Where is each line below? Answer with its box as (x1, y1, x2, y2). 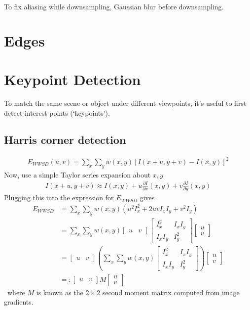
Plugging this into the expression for (4, 192, 114, 203)
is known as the (36, 287, 83, 297)
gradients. (4, 297, 34, 307)
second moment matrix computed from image (102, 287, 240, 297)
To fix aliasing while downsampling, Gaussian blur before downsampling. (4, 1, 224, 11)
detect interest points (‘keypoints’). (4, 107, 110, 118)
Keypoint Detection (4, 69, 141, 89)
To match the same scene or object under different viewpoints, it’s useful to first (4, 98, 247, 108)
